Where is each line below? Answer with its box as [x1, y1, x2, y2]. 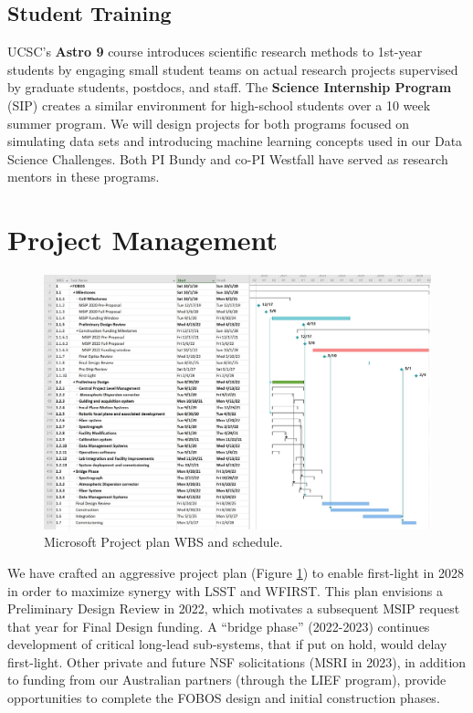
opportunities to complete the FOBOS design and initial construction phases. [7, 688, 440, 708]
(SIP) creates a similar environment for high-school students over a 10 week [7, 95, 431, 114]
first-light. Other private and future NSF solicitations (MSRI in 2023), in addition [7, 652, 467, 671]
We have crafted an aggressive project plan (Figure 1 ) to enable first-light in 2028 [7, 562, 464, 582]
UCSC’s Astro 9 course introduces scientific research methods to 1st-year [7, 42, 423, 61]
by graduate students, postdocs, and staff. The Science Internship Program [7, 78, 452, 97]
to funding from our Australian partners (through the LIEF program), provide [7, 670, 447, 689]
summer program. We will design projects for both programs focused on [7, 113, 410, 132]
